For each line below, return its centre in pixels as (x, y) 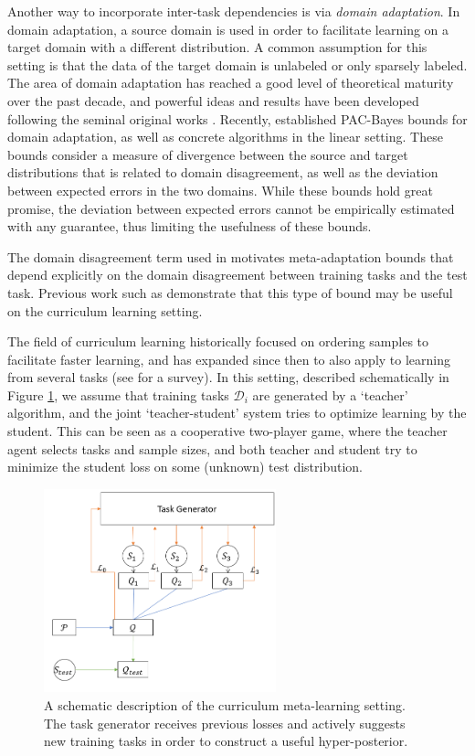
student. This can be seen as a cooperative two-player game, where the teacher (227, 431)
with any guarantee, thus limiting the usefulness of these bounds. (190, 226)
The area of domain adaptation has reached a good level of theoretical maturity (231, 83)
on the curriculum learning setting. (105, 310)
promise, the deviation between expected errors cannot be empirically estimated (231, 208)
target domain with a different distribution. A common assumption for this (217, 47)
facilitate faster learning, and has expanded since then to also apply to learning (229, 359)
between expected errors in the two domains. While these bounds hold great (220, 190)
